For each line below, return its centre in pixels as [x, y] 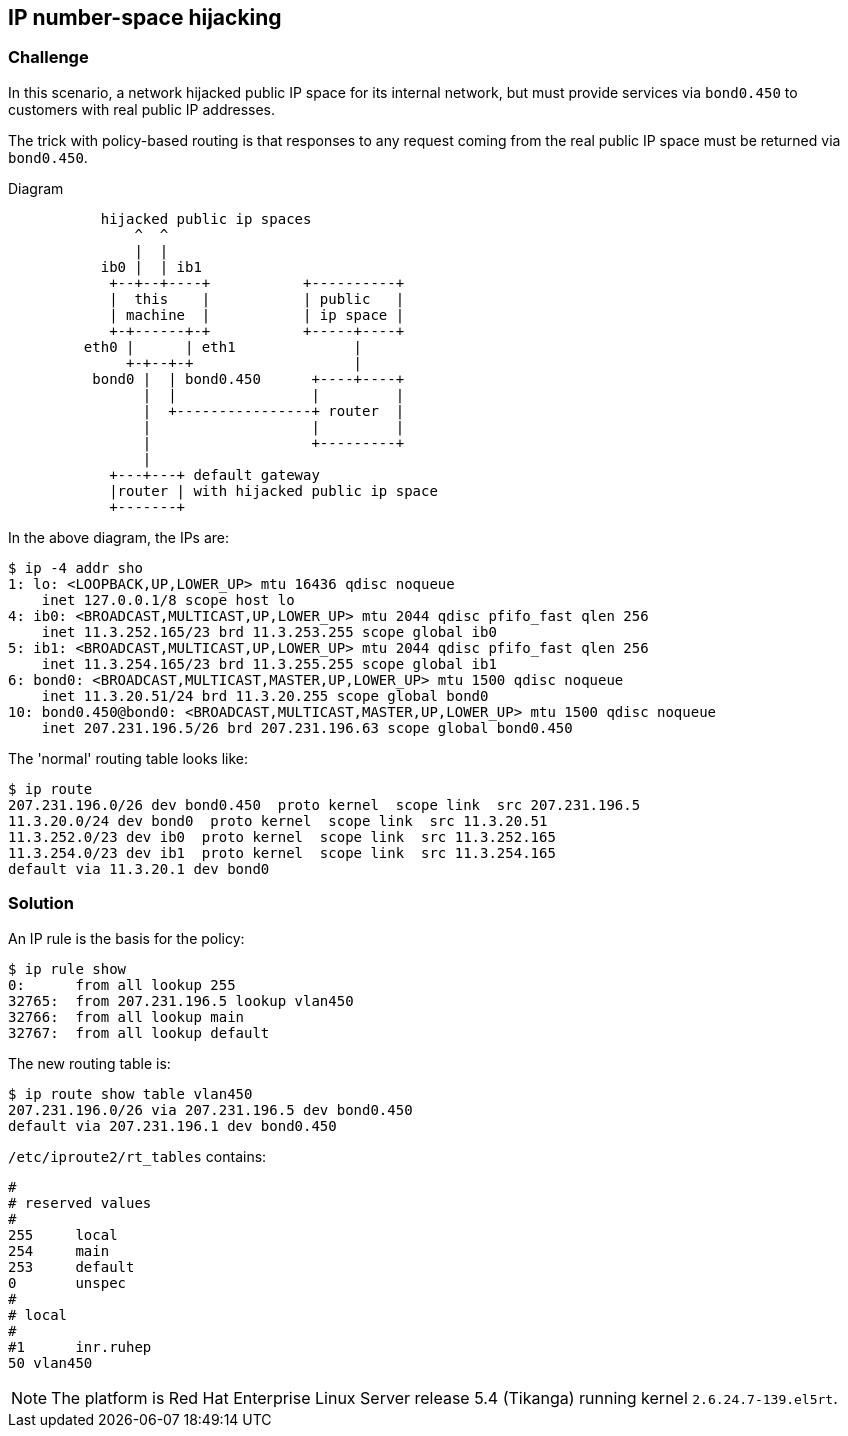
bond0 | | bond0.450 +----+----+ [248, 378]
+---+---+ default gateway [214, 474]
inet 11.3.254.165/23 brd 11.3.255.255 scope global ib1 [269, 663]
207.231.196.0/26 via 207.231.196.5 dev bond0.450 [210, 1109]
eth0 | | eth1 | [223, 346]
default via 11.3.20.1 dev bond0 [139, 868]
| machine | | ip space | [257, 314]
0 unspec [67, 1282]
